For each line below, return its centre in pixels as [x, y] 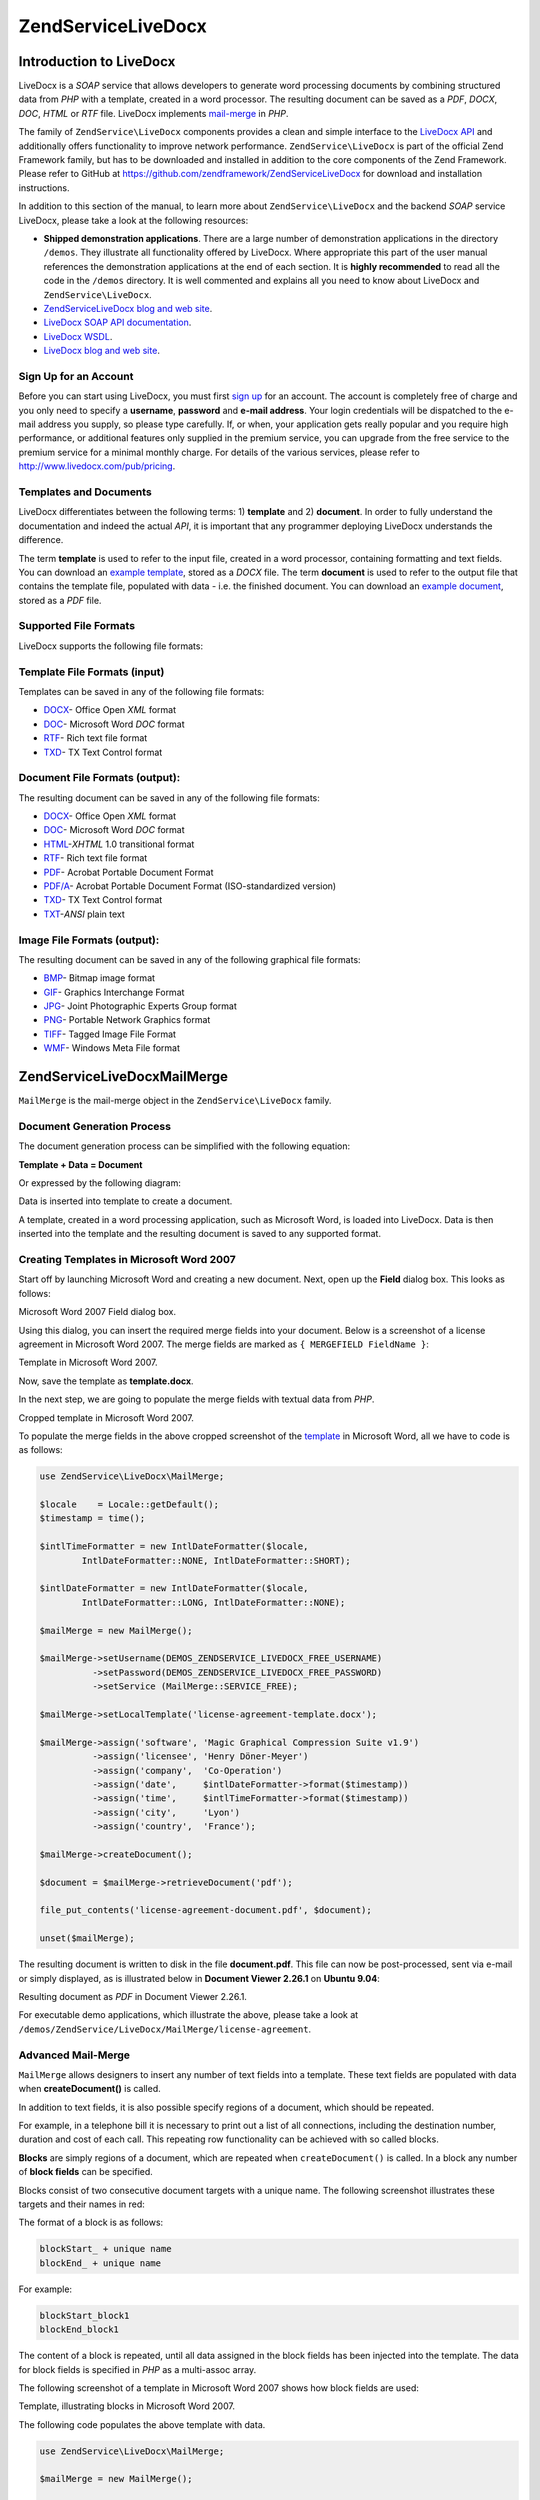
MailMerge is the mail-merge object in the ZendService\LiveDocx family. [175, 1101]
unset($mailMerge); [87, 1938]
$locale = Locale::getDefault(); [129, 1504]
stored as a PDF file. [60, 600]
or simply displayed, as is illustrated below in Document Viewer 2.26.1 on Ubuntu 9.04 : [199, 1978]
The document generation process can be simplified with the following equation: [184, 1146]
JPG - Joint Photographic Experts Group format [140, 1006]
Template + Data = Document [80, 1164]
